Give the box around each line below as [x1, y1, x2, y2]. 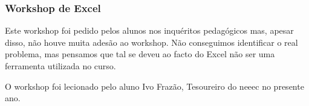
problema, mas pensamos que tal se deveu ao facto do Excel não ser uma [5, 48, 275, 60]
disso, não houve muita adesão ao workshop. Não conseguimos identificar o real [5, 36, 298, 48]
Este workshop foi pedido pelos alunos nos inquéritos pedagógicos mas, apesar [5, 24, 294, 37]
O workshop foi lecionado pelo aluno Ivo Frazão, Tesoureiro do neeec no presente [5, 79, 304, 92]
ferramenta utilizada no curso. [5, 60, 116, 72]
